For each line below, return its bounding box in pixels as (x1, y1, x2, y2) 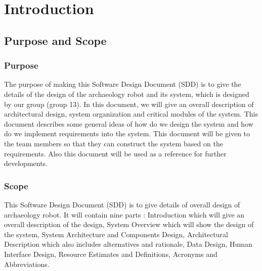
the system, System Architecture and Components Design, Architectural (4, 229, 228, 239)
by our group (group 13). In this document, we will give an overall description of (4, 98, 254, 109)
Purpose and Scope (4, 32, 107, 48)
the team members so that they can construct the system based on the (4, 138, 223, 148)
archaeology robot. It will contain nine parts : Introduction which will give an (4, 209, 245, 220)
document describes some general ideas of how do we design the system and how (4, 118, 253, 129)
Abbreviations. (4, 258, 50, 269)
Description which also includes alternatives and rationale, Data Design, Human (4, 239, 252, 249)
